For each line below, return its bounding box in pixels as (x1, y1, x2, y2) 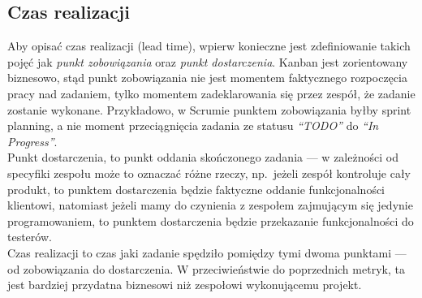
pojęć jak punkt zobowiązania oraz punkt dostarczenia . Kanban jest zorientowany (7, 53, 408, 70)
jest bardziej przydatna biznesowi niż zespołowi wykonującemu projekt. (7, 276, 362, 293)
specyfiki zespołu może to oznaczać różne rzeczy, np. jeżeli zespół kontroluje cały (7, 164, 411, 181)
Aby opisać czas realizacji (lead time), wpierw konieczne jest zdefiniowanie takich (7, 37, 411, 54)
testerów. (7, 228, 52, 245)
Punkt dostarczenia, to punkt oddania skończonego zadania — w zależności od (7, 149, 398, 166)
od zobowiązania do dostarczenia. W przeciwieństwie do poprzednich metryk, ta (7, 260, 405, 277)
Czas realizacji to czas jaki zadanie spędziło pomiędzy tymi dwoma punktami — (7, 244, 407, 261)
